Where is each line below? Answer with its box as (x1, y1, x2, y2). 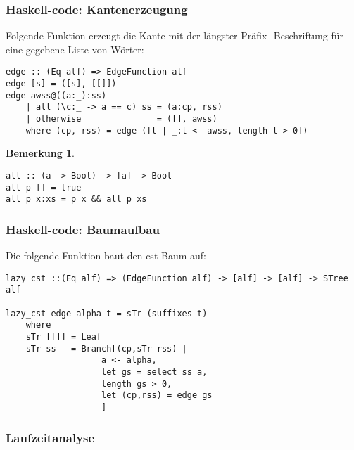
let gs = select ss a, (101, 366, 208, 377)
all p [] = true (6, 182, 82, 193)
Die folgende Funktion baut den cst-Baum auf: (6, 248, 206, 263)
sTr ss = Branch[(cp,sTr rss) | (25, 343, 187, 354)
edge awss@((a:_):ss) (6, 90, 107, 101)
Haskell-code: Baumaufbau (6, 220, 160, 238)
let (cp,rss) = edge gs (101, 390, 213, 401)
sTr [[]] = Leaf (25, 332, 102, 342)
